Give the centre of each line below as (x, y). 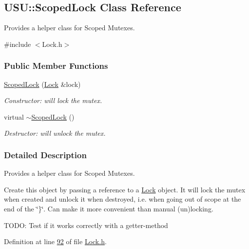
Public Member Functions (56, 66)
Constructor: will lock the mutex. (53, 100)
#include (18, 44)
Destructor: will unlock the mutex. (55, 133)
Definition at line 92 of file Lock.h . (55, 241)
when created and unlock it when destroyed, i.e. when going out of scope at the (123, 199)
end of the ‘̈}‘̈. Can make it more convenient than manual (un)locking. (109, 208)
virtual (14, 116)
